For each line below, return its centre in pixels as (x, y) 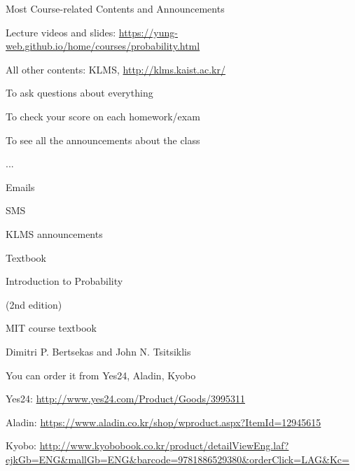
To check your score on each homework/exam (103, 116)
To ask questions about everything (79, 93)
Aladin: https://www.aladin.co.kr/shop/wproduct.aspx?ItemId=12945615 (163, 422)
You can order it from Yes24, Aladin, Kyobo (101, 375)
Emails (20, 187)
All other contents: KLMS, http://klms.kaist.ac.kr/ (116, 69)
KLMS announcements (54, 233)
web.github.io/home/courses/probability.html (103, 46)
